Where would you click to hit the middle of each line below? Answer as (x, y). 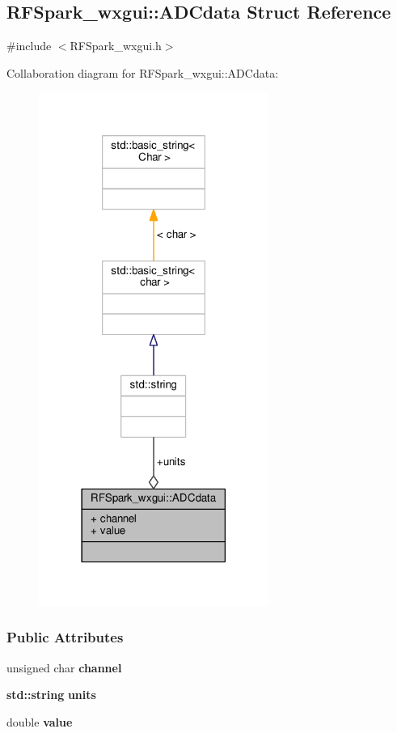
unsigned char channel (64, 667)
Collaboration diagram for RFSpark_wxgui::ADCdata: (143, 72)
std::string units (51, 695)
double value (40, 721)
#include (29, 46)
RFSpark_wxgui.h (116, 46)
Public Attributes (65, 637)
